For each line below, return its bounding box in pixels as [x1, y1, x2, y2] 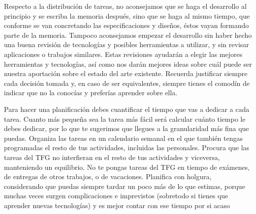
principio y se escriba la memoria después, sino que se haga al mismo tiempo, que [4, 10, 250, 21]
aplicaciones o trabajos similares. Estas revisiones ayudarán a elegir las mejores [4, 49, 243, 59]
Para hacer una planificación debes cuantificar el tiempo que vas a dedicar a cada [4, 104, 250, 114]
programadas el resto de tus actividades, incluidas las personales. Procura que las [4, 142, 250, 153]
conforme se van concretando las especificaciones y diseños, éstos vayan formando [4, 20, 249, 30]
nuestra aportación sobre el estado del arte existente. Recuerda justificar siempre [4, 68, 248, 79]
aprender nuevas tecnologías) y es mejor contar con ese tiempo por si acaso [4, 200, 230, 210]
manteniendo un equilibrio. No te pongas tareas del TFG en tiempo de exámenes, [4, 161, 250, 172]
